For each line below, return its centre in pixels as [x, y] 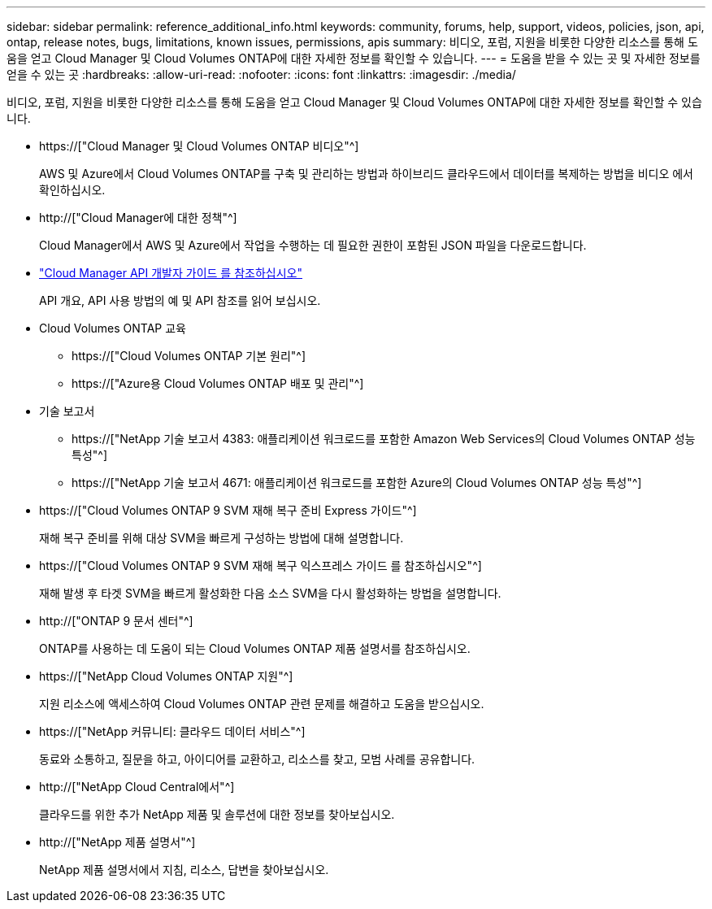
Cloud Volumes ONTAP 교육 [113, 328]
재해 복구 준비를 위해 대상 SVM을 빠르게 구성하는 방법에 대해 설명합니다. [221, 538]
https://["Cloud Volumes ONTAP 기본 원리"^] [189, 356]
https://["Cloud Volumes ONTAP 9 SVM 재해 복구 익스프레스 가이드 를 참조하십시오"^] [260, 565]
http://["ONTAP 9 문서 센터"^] [116, 621]
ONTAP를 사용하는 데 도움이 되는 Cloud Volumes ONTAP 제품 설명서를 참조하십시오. [255, 648]
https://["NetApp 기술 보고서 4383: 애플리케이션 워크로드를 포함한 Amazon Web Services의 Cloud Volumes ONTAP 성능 [384, 439]
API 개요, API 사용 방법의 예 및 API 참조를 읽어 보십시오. [180, 300]
